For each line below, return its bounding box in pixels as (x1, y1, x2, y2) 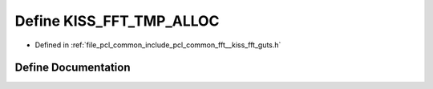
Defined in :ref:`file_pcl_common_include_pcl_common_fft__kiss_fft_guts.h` (34, 40, 281, 50)
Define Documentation (14, 61, 131, 75)
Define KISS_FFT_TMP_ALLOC (14, 12, 220, 30)
